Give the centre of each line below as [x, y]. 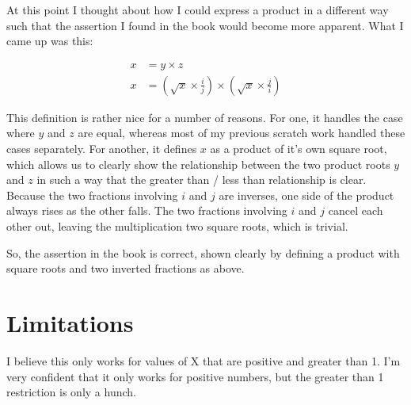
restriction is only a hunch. [71, 392]
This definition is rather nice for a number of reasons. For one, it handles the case [205, 117]
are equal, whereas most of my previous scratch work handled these [242, 133]
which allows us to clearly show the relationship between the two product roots [198, 164]
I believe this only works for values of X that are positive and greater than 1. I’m [204, 360]
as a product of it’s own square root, [299, 149]
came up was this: [50, 41]
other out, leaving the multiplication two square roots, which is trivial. [177, 226]
